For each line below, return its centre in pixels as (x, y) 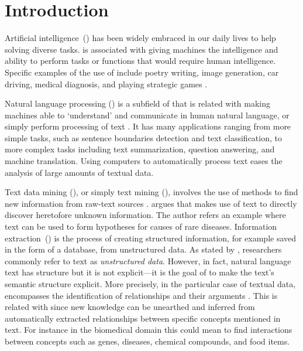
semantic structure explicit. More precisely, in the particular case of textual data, (150, 284)
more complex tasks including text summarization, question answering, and (140, 149)
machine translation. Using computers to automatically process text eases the (144, 161)
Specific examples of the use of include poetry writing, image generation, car (142, 72)
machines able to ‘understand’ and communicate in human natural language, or (147, 115)
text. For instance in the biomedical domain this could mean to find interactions (149, 330)
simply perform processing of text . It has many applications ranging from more (148, 126)
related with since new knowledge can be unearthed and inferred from (130, 307)
